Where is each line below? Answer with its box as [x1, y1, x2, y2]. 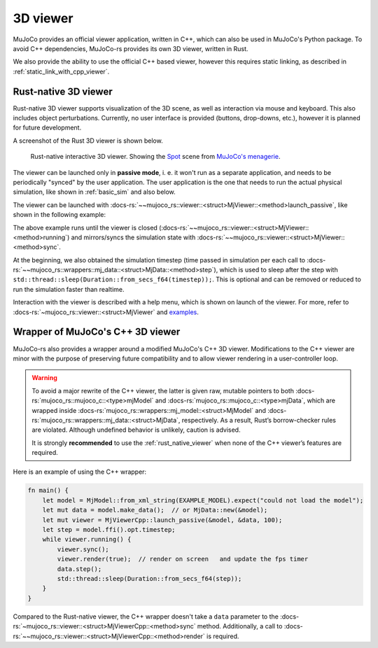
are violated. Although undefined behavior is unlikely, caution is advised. [31, 425, 241, 434]
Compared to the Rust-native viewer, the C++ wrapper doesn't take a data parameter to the [13, 612, 279, 621]
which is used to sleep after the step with [219, 266, 339, 274]
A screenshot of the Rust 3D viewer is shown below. [13, 136, 164, 145]
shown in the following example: [13, 211, 106, 219]
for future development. [13, 123, 82, 132]
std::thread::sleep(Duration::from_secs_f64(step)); [57, 575, 242, 582]
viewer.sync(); [57, 545, 110, 553]
